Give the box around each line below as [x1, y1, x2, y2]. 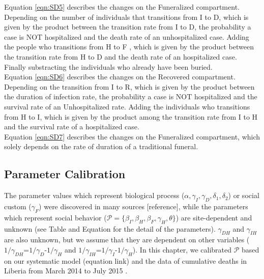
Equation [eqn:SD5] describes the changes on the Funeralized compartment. [4, 2, 240, 12]
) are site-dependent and [175, 212, 252, 222]
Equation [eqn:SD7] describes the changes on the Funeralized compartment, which [4, 131, 260, 142]
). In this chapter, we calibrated [132, 244, 232, 255]
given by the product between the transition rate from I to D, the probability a [4, 21, 251, 32]
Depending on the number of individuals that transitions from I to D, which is [4, 11, 249, 22]
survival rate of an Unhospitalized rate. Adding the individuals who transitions [4, 101, 250, 111]
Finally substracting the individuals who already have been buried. [4, 61, 213, 72]
